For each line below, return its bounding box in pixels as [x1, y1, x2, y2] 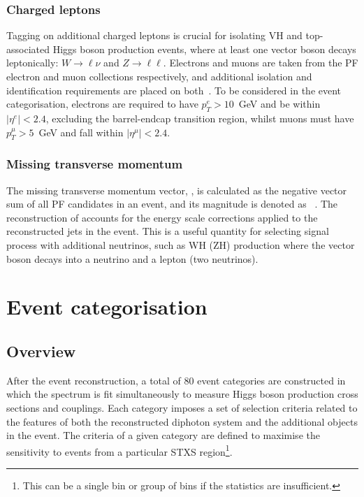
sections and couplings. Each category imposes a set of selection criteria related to [6, 400, 358, 415]
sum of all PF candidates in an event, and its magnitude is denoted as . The [6, 196, 338, 211]
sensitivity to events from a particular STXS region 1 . [6, 442, 233, 459]
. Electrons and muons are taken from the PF [163, 55, 358, 70]
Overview [6, 340, 76, 361]
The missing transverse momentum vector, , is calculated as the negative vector [6, 182, 347, 197]
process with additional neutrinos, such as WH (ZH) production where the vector [6, 237, 355, 252]
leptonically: [6, 55, 59, 70]
